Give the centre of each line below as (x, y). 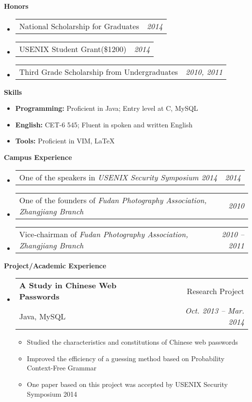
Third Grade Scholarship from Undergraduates (99, 71)
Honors (16, 6)
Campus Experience (38, 157)
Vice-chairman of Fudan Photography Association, (104, 234)
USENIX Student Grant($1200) (73, 49)
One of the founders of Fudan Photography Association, (113, 200)
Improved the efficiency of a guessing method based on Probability (126, 358)
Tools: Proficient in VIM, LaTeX (65, 141)
